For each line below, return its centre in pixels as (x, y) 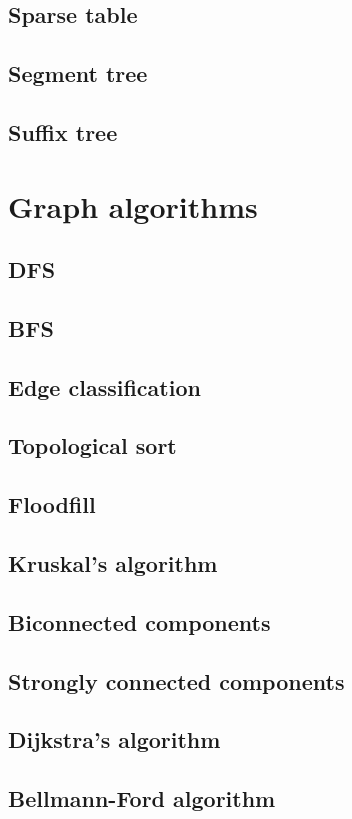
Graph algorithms (133, 205)
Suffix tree (63, 131)
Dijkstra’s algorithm (114, 739)
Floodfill (52, 504)
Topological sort (92, 445)
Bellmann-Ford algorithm (142, 798)
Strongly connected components (176, 680)
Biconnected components (139, 621)
